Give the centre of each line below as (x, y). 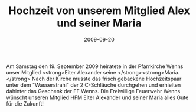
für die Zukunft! (25, 103)
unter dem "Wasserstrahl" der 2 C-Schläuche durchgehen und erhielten (94, 85)
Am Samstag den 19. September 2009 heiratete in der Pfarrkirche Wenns (95, 66)
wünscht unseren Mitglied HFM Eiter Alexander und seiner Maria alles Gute (97, 97)
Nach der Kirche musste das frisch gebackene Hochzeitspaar (107, 79)
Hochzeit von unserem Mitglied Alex (99, 11)
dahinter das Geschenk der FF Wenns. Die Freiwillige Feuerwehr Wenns (93, 91)
